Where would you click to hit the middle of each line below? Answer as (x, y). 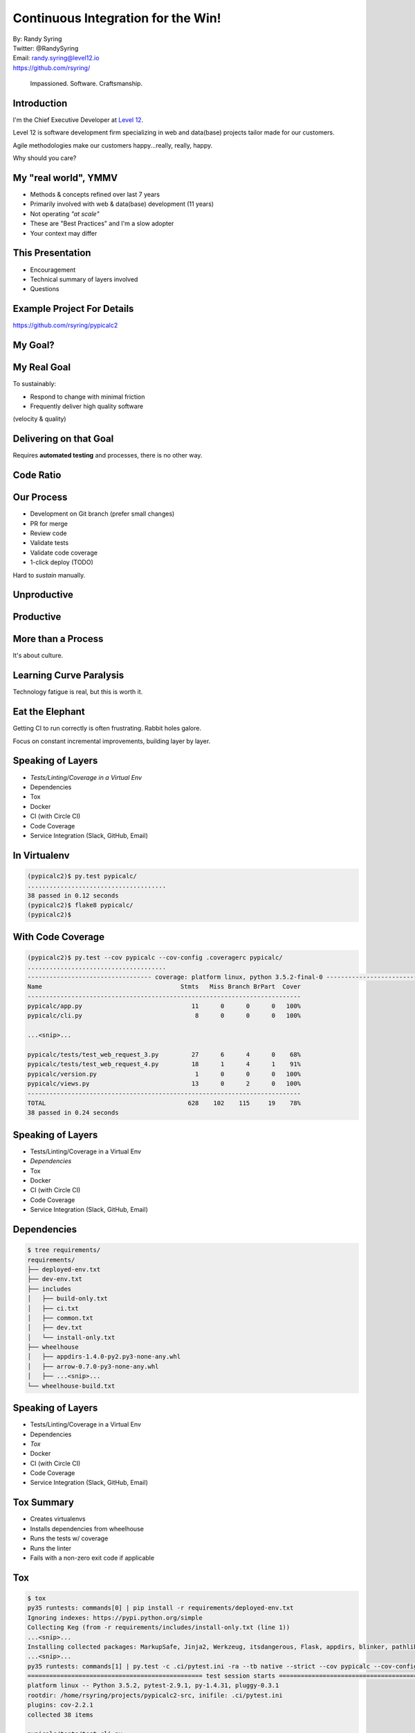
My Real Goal (42, 367)
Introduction (40, 103)
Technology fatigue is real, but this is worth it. (78, 692)
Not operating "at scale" (65, 214)
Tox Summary (43, 1503)
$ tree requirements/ (64, 1250)
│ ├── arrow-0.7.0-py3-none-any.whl (93, 1366)
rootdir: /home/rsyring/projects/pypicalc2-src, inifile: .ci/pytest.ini (155, 1695)
